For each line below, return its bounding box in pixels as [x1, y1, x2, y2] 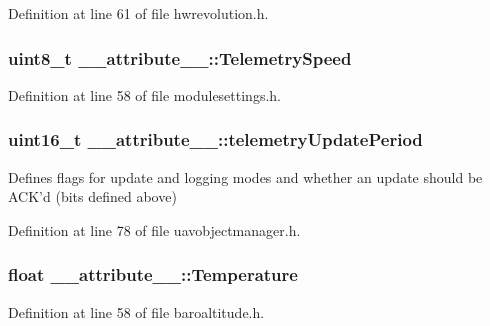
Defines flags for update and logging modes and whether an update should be [8, 166, 483, 187]
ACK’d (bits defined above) [8, 186, 177, 207]
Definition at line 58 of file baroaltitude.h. [8, 301, 265, 322]
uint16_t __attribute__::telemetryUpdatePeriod [8, 127, 423, 152]
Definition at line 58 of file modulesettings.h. [8, 84, 281, 105]
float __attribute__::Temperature [8, 262, 298, 287]
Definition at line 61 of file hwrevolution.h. [8, 3, 269, 23]
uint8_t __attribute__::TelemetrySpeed [8, 45, 352, 70]
